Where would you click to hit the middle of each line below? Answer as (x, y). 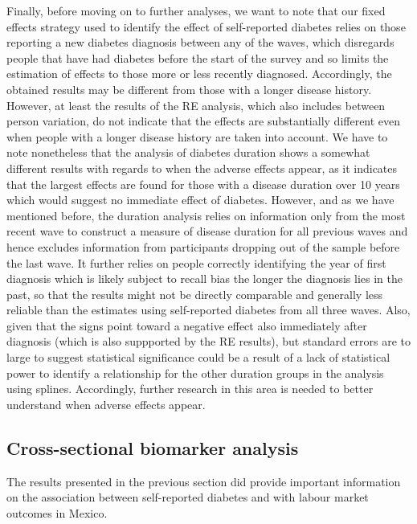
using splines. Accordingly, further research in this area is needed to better (190, 389)
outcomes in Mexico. (57, 512)
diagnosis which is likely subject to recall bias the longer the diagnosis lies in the (205, 278)
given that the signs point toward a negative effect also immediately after (187, 325)
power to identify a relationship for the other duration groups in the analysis (195, 373)
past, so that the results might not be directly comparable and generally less (195, 294)
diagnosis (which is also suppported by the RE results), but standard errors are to (209, 341)
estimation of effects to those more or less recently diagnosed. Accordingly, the (199, 74)
